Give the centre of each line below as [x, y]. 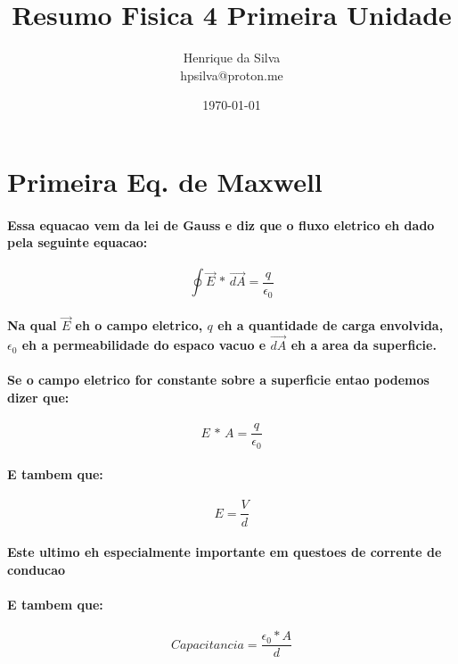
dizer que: [38, 397]
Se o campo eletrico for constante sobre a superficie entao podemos [218, 380]
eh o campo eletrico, [139, 325]
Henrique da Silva [232, 58]
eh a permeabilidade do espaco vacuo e [144, 345]
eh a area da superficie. [364, 345]
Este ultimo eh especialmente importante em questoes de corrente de [225, 552]
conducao [37, 569]
